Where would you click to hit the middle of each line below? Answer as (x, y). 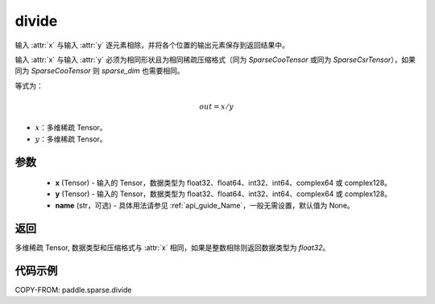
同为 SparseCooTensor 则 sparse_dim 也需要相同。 (99, 71)
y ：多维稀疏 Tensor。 (71, 139)
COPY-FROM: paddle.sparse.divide (73, 290)
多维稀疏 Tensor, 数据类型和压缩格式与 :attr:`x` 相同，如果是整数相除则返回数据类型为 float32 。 (172, 247)
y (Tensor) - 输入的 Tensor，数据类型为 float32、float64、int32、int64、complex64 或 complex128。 (224, 194)
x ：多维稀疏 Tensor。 (71, 128)
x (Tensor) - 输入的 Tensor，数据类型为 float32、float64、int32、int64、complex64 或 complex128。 (224, 183)
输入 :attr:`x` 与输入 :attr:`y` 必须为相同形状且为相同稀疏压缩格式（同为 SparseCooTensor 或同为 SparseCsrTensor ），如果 (215, 60)
